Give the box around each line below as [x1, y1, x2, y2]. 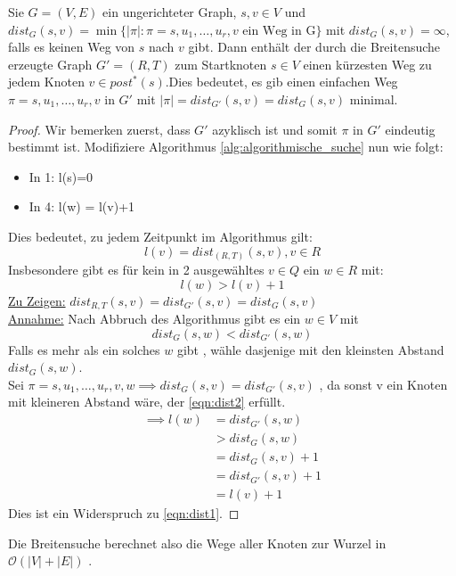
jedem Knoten [8, 72, 85, 91]
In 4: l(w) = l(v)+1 [28, 197, 135, 216]
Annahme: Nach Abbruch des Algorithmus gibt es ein [8, 309, 301, 328]
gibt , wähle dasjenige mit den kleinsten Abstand [176, 340, 444, 358]
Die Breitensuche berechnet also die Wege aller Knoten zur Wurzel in [8, 533, 387, 552]
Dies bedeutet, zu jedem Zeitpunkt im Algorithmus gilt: [8, 226, 313, 245]
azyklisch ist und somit [212, 119, 338, 138]
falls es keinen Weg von [8, 37, 135, 56]
